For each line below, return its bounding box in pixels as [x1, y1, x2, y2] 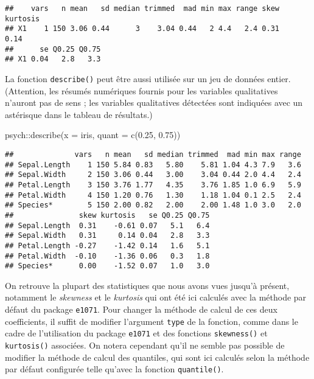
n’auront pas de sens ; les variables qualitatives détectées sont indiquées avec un [5, 96, 303, 109]
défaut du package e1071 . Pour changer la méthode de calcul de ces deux [5, 303, 277, 316]
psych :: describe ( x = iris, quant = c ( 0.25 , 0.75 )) [5, 128, 181, 141]
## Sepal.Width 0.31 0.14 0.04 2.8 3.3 [5, 231, 210, 240]
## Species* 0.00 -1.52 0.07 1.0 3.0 [5, 262, 210, 271]
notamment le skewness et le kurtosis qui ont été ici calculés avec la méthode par [5, 291, 307, 304]
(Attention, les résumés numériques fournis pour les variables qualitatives [5, 84, 278, 97]
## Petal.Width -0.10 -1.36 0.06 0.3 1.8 [5, 251, 210, 260]
